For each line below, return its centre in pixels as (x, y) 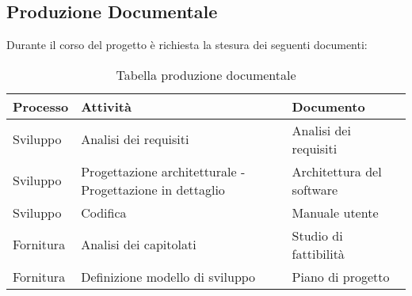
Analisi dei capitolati (139, 245)
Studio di (317, 235)
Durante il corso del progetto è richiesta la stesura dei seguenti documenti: (187, 45)
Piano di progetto (341, 276)
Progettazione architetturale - (163, 171)
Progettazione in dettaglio (153, 189)
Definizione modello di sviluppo (168, 276)
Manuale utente (335, 212)
